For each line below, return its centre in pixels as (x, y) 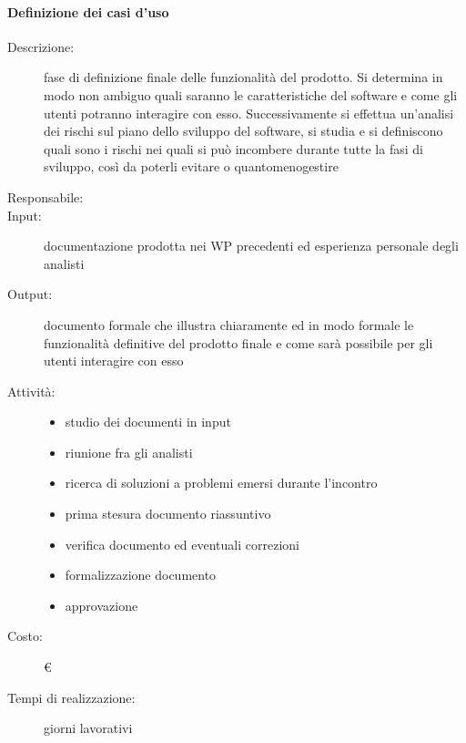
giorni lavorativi (88, 728)
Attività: (31, 391)
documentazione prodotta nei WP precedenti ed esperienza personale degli (251, 246)
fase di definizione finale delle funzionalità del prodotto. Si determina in (243, 77)
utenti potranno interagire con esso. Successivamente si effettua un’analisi (249, 113)
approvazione (101, 605)
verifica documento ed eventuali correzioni (182, 544)
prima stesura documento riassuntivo (168, 514)
